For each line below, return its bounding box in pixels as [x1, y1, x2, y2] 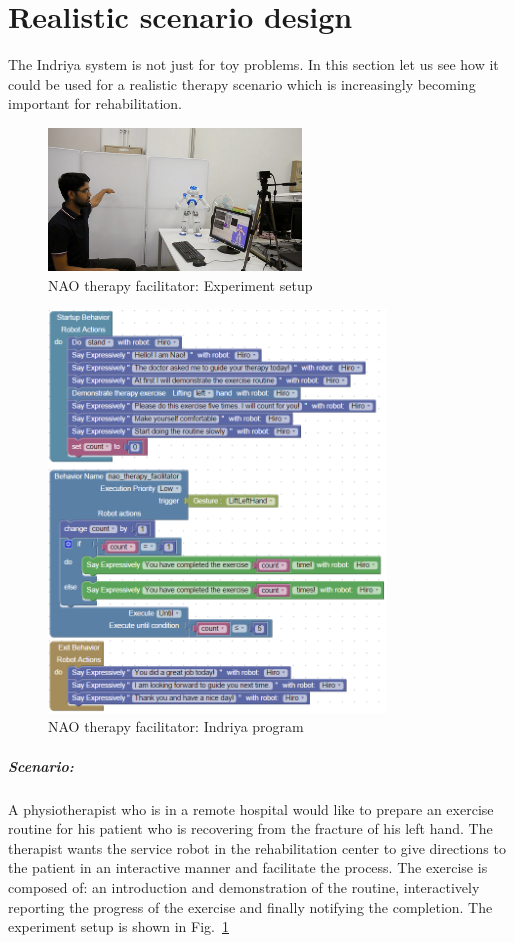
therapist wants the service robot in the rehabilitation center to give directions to [8, 837, 506, 858]
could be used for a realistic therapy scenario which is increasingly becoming [8, 73, 476, 94]
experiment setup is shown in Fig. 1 [8, 916, 229, 937]
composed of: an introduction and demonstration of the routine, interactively [8, 877, 480, 897]
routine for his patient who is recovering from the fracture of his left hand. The [8, 818, 493, 839]
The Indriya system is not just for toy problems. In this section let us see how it [8, 54, 499, 75]
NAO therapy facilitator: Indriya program [48, 716, 304, 737]
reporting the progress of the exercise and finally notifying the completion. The [8, 896, 493, 917]
